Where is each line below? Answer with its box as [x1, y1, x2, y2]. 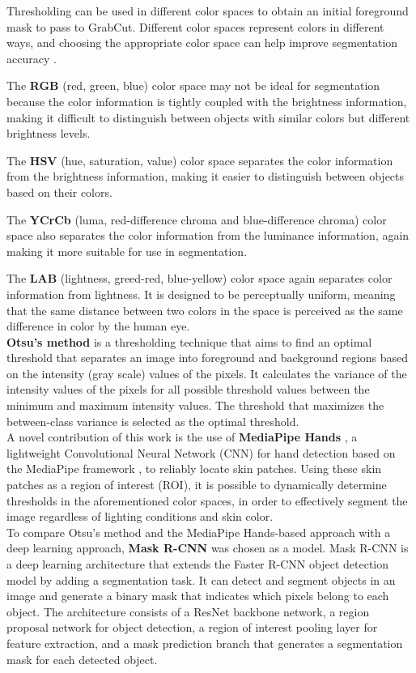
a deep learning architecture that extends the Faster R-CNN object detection [6, 556, 389, 572]
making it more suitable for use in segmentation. [6, 242, 248, 259]
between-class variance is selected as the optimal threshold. [6, 412, 299, 429]
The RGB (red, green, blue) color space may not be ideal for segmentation [6, 77, 380, 94]
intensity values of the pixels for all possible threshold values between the [6, 381, 370, 398]
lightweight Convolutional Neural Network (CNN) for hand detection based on [6, 444, 396, 461]
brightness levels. [6, 125, 91, 142]
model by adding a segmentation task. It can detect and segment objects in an [6, 571, 396, 588]
